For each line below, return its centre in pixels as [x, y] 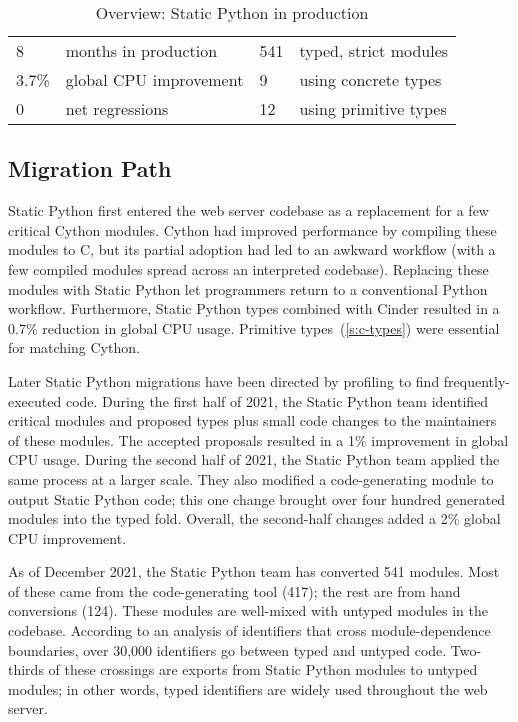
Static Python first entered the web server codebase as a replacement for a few [248, 210]
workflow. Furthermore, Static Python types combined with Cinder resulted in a [254, 308]
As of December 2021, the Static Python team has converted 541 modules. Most [254, 571]
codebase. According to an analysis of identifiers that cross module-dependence [249, 630]
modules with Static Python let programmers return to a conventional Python [248, 288]
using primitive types [373, 108]
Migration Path [90, 168]
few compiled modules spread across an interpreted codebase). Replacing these [248, 268]
